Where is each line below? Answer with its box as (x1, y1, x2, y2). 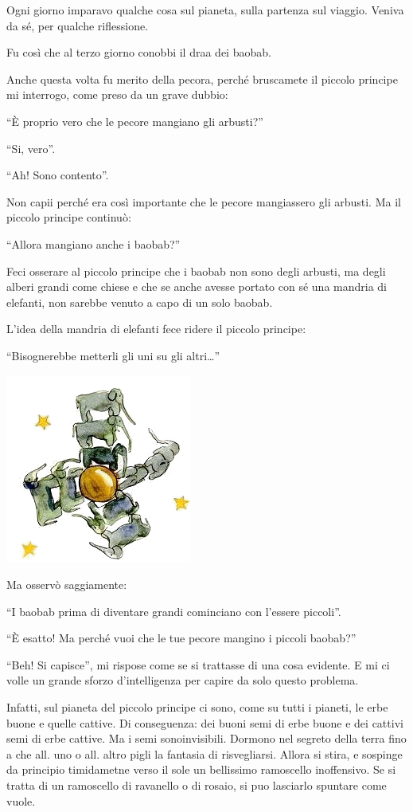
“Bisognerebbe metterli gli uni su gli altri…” (6, 347, 220, 363)
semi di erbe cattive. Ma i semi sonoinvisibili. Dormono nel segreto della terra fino (6, 730, 407, 747)
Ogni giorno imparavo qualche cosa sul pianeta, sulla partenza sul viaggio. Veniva (6, 2, 404, 18)
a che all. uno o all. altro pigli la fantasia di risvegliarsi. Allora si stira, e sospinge (6, 745, 403, 762)
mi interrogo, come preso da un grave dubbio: (6, 86, 228, 103)
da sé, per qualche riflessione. (6, 17, 149, 33)
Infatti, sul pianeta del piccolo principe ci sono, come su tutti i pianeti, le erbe (6, 699, 388, 716)
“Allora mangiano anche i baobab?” (6, 235, 181, 252)
